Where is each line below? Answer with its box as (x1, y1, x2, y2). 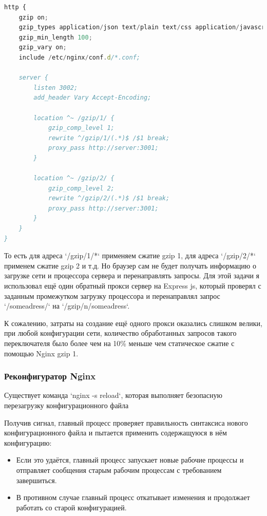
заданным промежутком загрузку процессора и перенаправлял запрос (4, 290, 220, 301)
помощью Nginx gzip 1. (4, 348, 79, 358)
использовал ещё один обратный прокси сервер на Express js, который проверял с (4, 280, 261, 291)
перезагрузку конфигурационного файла (4, 400, 129, 410)
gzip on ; (18, 13, 48, 21)
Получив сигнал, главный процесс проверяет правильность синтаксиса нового (4, 417, 248, 428)
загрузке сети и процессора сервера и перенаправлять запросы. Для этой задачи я (4, 270, 260, 281)
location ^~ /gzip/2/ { (33, 175, 115, 182)
